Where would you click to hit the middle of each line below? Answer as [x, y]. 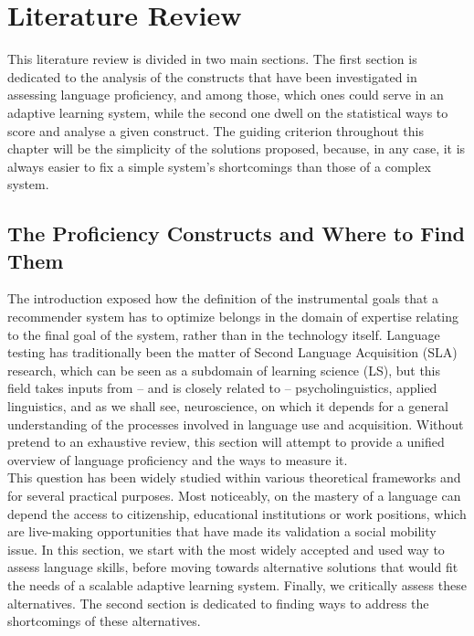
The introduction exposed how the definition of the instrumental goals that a [223, 298]
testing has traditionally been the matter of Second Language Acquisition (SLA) [232, 352]
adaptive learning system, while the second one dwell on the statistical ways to [228, 112]
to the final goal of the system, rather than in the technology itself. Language [224, 334]
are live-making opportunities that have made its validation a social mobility [222, 531]
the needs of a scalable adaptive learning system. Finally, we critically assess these [237, 584]
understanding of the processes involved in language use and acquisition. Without [236, 424]
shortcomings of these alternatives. [104, 621]
